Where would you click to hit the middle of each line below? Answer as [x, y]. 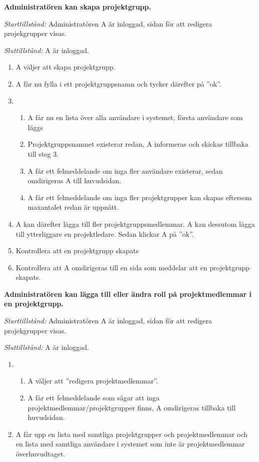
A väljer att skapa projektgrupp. [65, 67]
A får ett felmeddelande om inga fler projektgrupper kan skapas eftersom [140, 197]
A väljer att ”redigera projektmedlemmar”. [93, 381]
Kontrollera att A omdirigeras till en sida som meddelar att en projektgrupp [132, 267]
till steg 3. [43, 153]
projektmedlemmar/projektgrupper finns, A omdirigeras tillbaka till [132, 407]
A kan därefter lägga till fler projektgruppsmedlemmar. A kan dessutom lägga [135, 223]
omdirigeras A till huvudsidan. [74, 180]
